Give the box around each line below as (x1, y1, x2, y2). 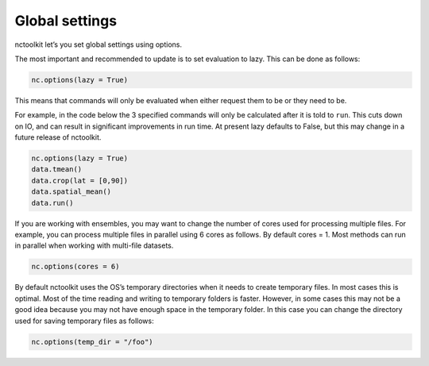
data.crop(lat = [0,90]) (31, 175, 129, 185)
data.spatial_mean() (31, 187, 111, 196)
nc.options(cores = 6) (31, 262, 120, 272)
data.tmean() (31, 165, 83, 174)
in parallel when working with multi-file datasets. (14, 241, 174, 250)
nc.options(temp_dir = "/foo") (31, 337, 154, 346)
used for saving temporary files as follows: (14, 316, 154, 326)
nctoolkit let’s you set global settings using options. (14, 40, 183, 49)
